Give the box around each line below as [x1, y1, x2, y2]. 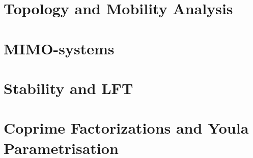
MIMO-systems [4, 38, 115, 58]
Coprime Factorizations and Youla [4, 117, 249, 138]
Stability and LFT [4, 77, 133, 98]
